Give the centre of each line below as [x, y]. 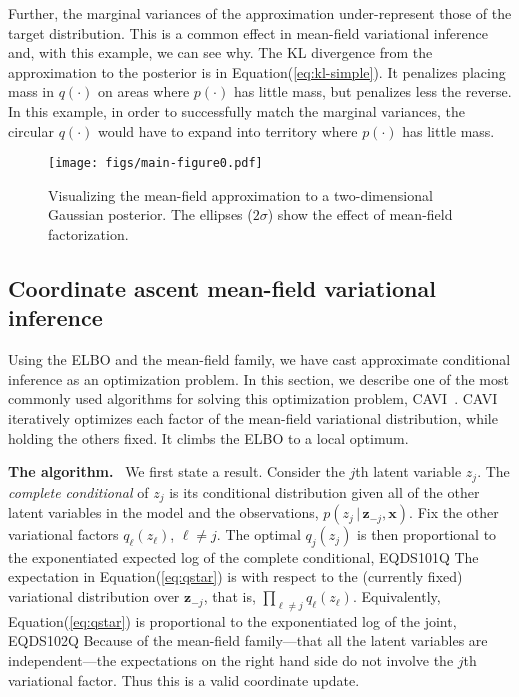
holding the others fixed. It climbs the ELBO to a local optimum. [208, 437]
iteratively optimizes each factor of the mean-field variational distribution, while [253, 417]
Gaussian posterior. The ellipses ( [150, 214]
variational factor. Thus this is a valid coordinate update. [184, 679]
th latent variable [408, 471]
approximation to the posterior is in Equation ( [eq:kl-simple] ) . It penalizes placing [257, 71]
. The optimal [258, 534]
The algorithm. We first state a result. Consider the [176, 471]
